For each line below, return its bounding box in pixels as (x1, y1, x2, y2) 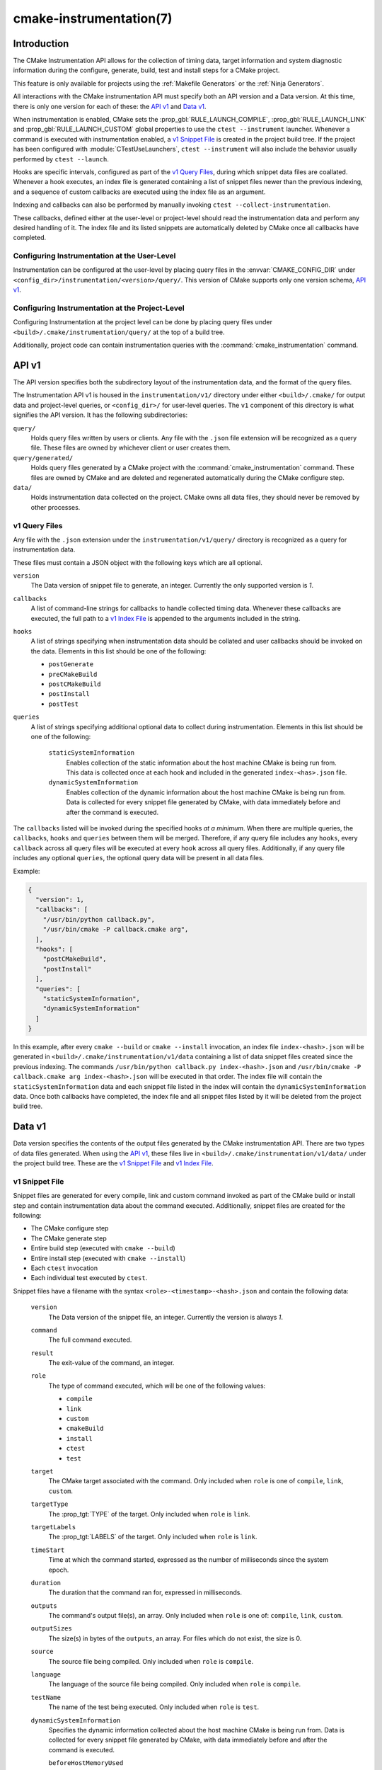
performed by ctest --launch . (13, 154, 109, 163)
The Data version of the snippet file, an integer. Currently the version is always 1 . (48, 1313, 283, 1321)
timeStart (30, 1546, 65, 1554)
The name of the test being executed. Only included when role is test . (48, 1703, 260, 1711)
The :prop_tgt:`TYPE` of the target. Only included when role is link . (48, 1509, 250, 1518)
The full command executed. (48, 1335, 132, 1344)
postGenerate (48, 661, 94, 668)
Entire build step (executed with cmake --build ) (30, 1244, 176, 1252)
